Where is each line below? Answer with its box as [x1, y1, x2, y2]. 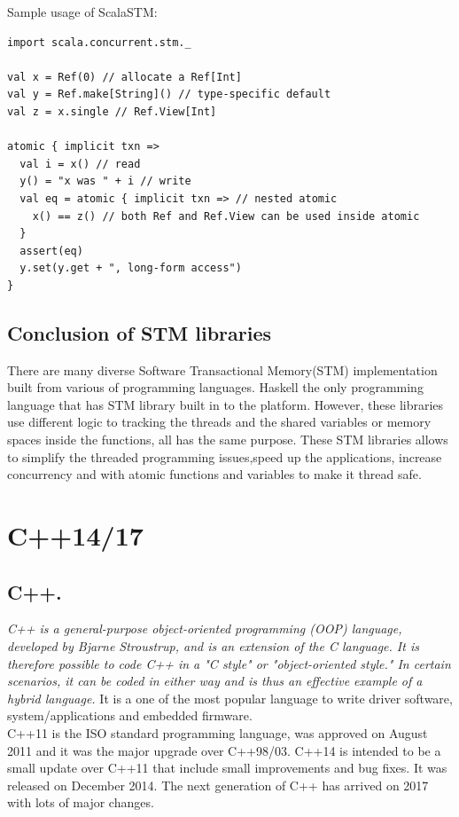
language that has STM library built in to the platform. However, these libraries [7, 395, 444, 413]
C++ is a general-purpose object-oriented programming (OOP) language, [7, 619, 402, 638]
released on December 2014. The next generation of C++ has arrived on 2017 [7, 775, 429, 794]
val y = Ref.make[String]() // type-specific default [7, 88, 331, 101]
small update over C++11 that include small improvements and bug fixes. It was [7, 758, 447, 777]
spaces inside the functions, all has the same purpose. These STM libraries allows [7, 430, 448, 449]
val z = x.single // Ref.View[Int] [7, 105, 217, 118]
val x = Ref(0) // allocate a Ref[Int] [7, 70, 242, 83]
